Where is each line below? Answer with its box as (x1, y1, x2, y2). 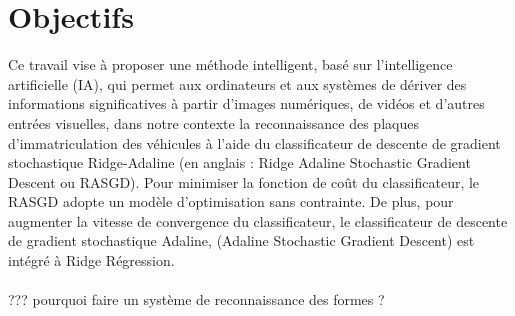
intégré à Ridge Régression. (8, 250, 175, 271)
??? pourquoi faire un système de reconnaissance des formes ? (8, 289, 385, 310)
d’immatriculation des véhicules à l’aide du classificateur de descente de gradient (8, 132, 501, 153)
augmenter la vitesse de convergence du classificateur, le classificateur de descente (8, 210, 508, 231)
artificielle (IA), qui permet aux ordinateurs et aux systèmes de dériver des (8, 73, 467, 94)
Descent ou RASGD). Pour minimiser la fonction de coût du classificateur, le (8, 171, 480, 192)
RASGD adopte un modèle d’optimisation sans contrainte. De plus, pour (8, 191, 454, 212)
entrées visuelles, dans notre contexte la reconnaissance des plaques (8, 112, 419, 133)
